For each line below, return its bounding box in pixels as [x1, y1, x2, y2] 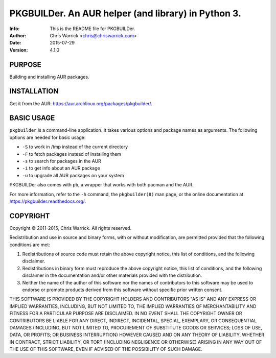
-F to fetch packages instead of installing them [22, 151, 121, 157]
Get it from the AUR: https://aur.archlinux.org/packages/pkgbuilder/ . [9, 100, 153, 107]
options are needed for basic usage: [9, 134, 86, 140]
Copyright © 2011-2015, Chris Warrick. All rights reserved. [9, 225, 132, 231]
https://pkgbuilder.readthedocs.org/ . [9, 198, 86, 204]
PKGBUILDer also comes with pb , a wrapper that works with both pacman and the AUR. [9, 182, 194, 188]
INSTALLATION [9, 87, 59, 96]
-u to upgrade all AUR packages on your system [22, 172, 124, 178]
